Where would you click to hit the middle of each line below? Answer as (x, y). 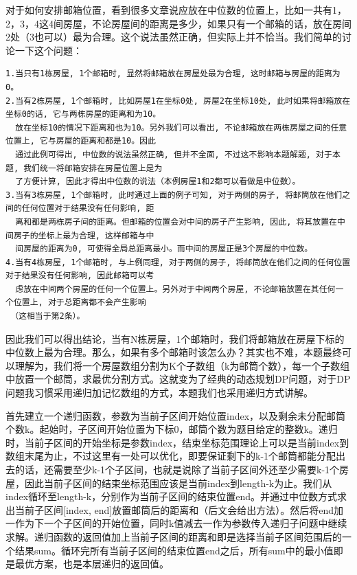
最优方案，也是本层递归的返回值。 (92, 564)
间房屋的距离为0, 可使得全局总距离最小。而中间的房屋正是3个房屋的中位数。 (164, 249)
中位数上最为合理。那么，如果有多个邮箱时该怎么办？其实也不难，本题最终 (174, 352)
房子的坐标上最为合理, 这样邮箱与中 (84, 235)
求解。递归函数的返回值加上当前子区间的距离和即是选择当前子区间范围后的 (174, 536)
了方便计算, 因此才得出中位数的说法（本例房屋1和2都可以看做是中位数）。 (158, 182)
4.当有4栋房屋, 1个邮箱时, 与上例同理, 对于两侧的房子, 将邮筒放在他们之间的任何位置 (178, 262)
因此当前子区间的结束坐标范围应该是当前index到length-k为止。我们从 (178, 483)
